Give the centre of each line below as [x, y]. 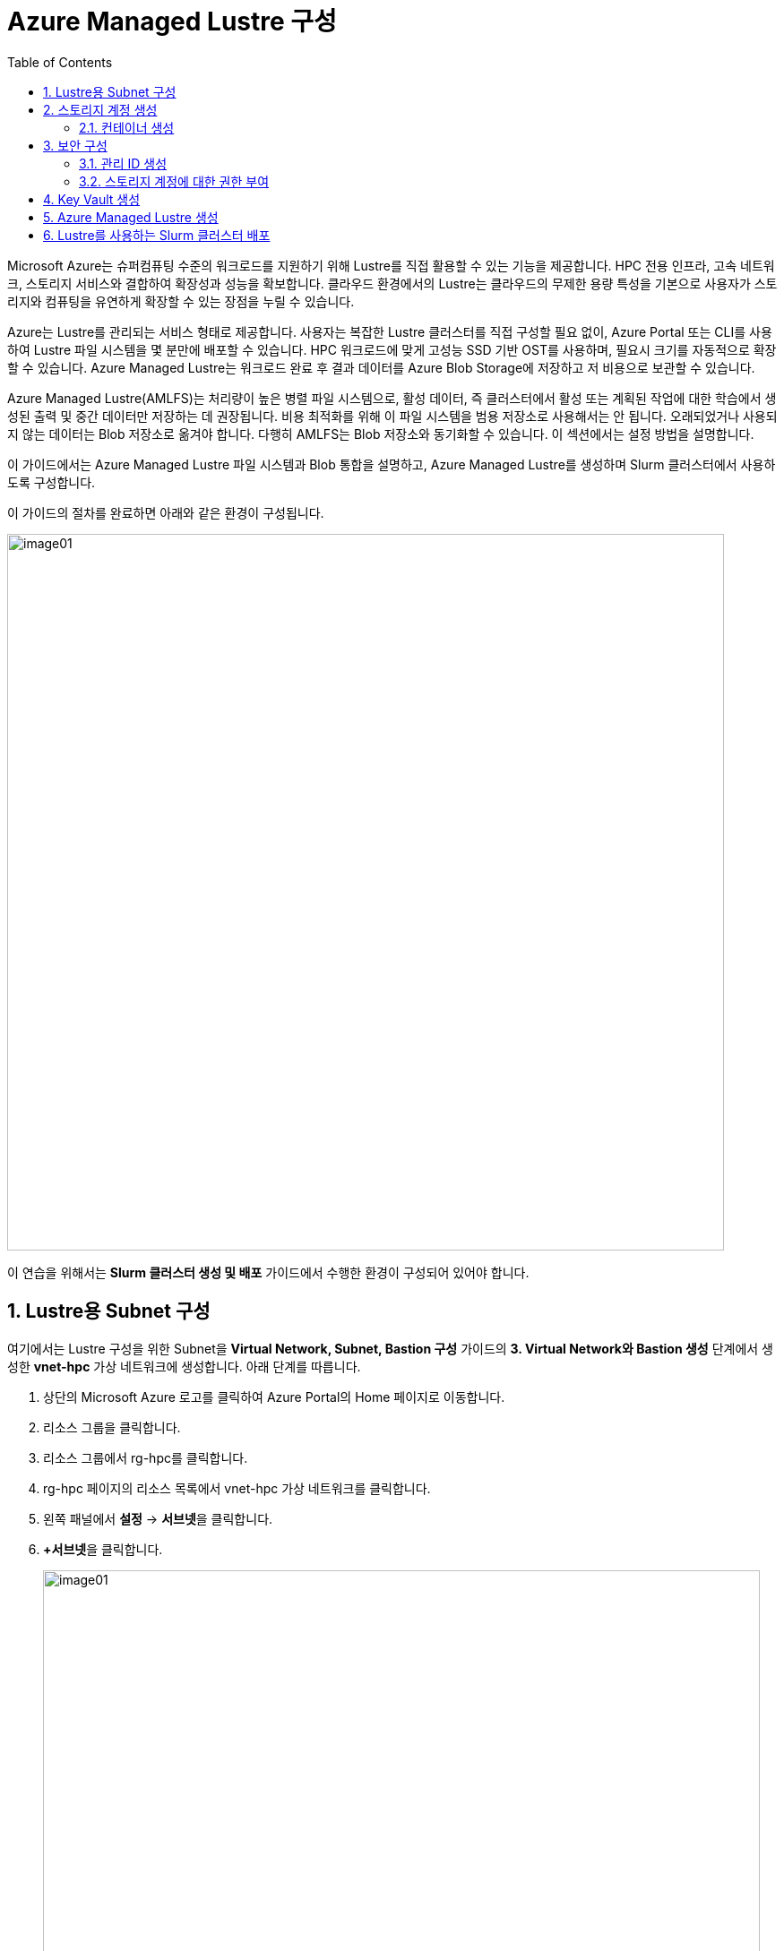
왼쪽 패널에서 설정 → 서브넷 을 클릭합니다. [158, 1518]
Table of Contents [60, 62]
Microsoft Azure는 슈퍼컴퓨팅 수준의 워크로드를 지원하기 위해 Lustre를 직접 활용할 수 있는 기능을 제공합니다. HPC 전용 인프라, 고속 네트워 [391, 265]
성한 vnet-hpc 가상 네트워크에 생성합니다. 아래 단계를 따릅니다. [184, 1366]
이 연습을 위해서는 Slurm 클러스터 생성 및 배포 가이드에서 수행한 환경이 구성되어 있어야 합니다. [268, 1272]
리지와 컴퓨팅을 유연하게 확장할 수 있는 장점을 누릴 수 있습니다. [181, 301]
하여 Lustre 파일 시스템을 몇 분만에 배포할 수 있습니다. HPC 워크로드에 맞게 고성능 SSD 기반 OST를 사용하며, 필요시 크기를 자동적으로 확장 [392, 349]
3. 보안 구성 [75, 145]
